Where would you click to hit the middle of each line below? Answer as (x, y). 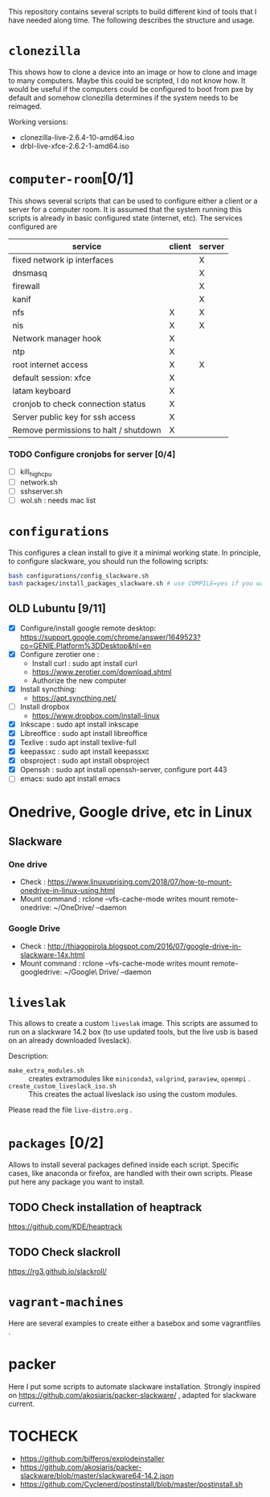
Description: (29, 1056)
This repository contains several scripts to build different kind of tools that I (133, 12)
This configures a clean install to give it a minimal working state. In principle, (135, 553)
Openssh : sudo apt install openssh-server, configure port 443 (123, 770)
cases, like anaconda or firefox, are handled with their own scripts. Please (131, 1173)
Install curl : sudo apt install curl (85, 663)
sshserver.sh (41, 491)
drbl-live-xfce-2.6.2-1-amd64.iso (75, 146)
